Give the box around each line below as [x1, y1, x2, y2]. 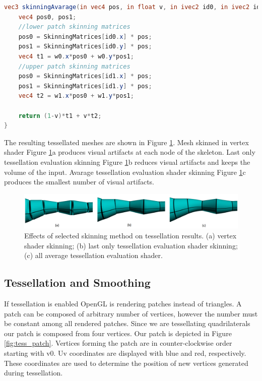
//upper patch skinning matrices [18, 62, 130, 70]
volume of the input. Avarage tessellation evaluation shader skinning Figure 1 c [4, 166, 246, 177]
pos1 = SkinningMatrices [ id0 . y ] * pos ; [18, 43, 152, 50]
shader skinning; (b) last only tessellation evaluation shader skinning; [24, 240, 238, 250]
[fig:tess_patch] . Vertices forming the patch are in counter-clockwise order [4, 338, 232, 348]
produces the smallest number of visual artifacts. [4, 176, 155, 187]
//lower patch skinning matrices [18, 23, 130, 31]
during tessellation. [4, 367, 63, 378]
